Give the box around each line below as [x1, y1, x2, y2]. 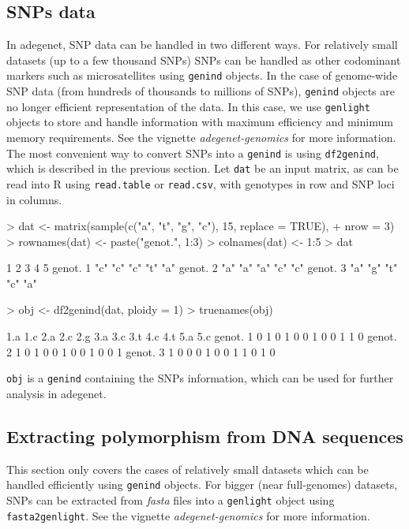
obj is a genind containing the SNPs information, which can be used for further [6, 370, 394, 386]
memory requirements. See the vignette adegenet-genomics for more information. [6, 129, 396, 145]
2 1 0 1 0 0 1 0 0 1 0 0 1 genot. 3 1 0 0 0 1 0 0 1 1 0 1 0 [6, 343, 276, 359]
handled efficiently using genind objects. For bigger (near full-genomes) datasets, [6, 476, 398, 493]
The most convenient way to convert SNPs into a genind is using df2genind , [6, 144, 379, 161]
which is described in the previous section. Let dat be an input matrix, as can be [6, 160, 399, 177]
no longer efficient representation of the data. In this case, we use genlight [6, 98, 370, 114]
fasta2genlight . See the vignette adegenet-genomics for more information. [6, 507, 370, 523]
